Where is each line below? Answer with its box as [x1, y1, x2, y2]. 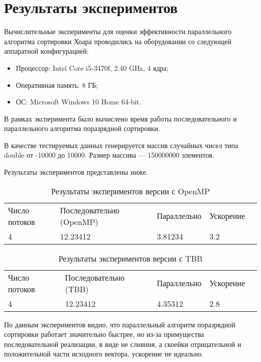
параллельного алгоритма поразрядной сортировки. [4, 123, 160, 134]
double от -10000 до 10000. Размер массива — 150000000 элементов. [4, 150, 214, 160]
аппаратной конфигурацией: [4, 46, 89, 56]
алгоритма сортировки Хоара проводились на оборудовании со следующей [4, 36, 231, 46]
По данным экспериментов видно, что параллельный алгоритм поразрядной [4, 319, 235, 329]
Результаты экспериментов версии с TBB [58, 252, 203, 264]
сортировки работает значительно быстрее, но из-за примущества [4, 329, 204, 339]
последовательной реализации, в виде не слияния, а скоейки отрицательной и [4, 338, 241, 349]
